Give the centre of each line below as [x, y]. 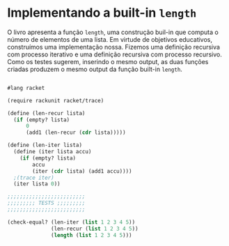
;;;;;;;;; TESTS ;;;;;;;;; [46, 203]
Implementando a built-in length [102, 13]
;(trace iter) [34, 178]
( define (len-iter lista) [45, 145]
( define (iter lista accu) [53, 152]
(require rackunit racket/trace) [56, 100]
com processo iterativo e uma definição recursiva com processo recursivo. [115, 54]
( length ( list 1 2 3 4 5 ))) [92, 235]
